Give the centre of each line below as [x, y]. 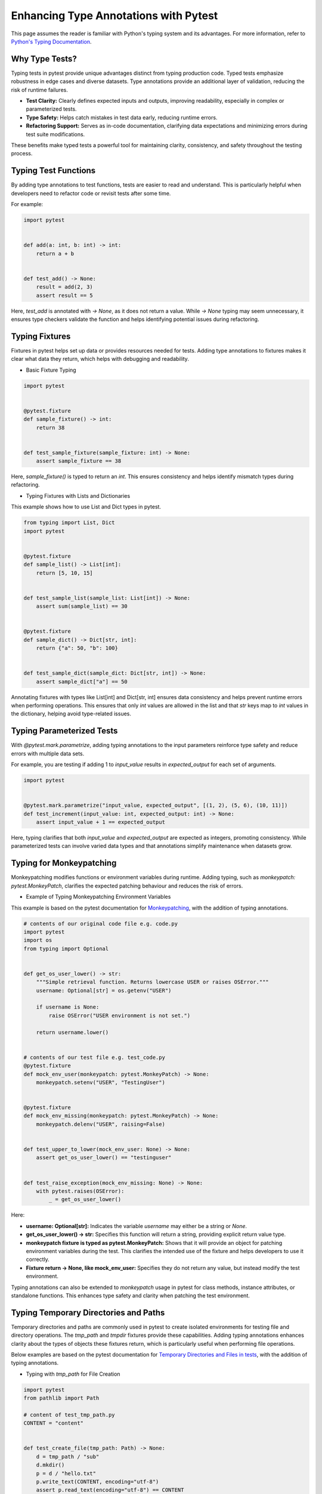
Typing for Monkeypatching [64, 863]
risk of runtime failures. [39, 90]
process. [22, 154]
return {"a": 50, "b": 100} [77, 648]
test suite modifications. [55, 134]
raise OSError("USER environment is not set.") [120, 1015]
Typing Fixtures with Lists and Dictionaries [78, 495]
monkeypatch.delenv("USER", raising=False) [100, 1124]
